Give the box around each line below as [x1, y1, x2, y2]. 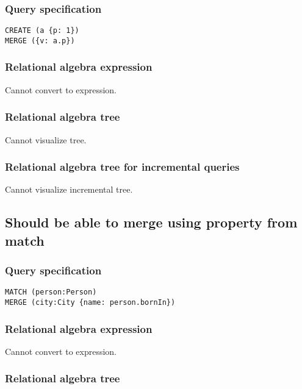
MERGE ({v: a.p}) [5, 36, 75, 45]
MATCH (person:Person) [5, 288, 97, 297]
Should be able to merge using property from [5, 213, 298, 232]
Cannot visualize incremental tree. [5, 183, 133, 196]
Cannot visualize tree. [5, 133, 87, 146]
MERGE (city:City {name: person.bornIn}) [5, 298, 176, 307]
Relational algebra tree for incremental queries [5, 159, 240, 174]
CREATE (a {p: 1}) [5, 26, 79, 35]
